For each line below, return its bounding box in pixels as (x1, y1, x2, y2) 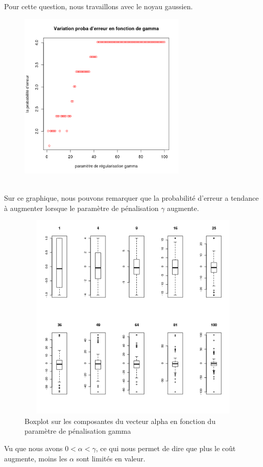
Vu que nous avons (4, 443, 63, 454)
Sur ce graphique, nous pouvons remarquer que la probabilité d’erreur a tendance (4, 193, 259, 203)
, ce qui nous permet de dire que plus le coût (95, 443, 236, 454)
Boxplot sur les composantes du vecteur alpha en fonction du (25, 415, 216, 426)
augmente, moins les (4, 453, 67, 463)
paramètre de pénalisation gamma (25, 426, 131, 436)
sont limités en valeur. (76, 453, 146, 463)
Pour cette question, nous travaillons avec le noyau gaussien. (4, 1, 193, 11)
